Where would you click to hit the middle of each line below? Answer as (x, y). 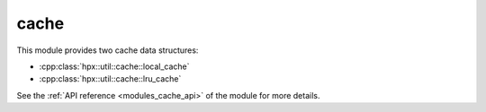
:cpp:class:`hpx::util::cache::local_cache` (114, 66)
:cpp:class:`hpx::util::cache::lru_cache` (110, 79)
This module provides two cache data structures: (108, 50)
